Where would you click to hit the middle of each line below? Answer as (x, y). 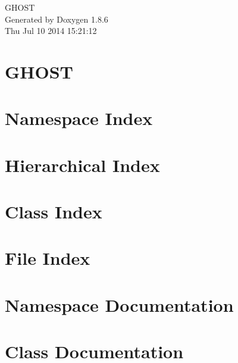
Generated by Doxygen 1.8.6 (57, 19)
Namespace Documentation (119, 304)
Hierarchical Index (82, 165)
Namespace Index (79, 118)
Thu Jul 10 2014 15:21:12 (51, 31)
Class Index (54, 212)
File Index (48, 258)
